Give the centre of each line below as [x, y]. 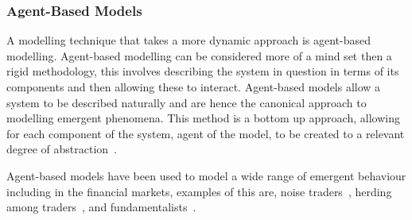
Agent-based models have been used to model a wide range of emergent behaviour [206, 175]
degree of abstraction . [62, 149]
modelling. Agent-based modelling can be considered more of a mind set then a [199, 55]
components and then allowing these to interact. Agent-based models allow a [194, 87]
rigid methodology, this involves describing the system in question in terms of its [203, 71]
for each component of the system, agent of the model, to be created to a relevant [206, 133]
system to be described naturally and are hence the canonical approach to [187, 102]
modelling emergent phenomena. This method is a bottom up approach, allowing [203, 118]
